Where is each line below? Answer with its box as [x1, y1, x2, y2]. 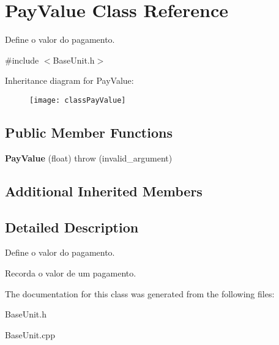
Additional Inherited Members [5, 181, 203, 200]
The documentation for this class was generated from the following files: [5, 287, 275, 300]
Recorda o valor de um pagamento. [5, 266, 136, 279]
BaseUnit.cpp [5, 328, 55, 341]
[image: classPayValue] [29, 95, 126, 105]
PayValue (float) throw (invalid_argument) [5, 151, 173, 164]
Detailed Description [5, 217, 139, 236]
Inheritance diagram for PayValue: [5, 74, 134, 87]
